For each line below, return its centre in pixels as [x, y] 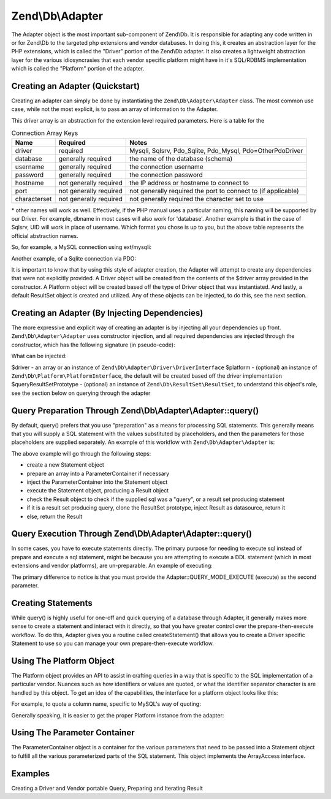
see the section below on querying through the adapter [81, 393]
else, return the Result [55, 516]
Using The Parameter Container [73, 733]
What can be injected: [39, 356]
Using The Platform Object [63, 661]
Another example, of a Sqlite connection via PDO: [74, 258]
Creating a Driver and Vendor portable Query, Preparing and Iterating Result [107, 788]
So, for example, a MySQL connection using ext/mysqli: [81, 247]
